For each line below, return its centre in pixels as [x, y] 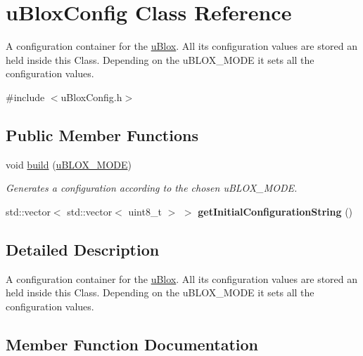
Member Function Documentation [132, 344]
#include [25, 97]
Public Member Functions [102, 134]
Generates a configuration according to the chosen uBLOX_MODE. [152, 188]
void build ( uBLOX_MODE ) [69, 164]
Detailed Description [83, 249]
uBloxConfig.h [91, 97]
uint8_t [145, 211]
